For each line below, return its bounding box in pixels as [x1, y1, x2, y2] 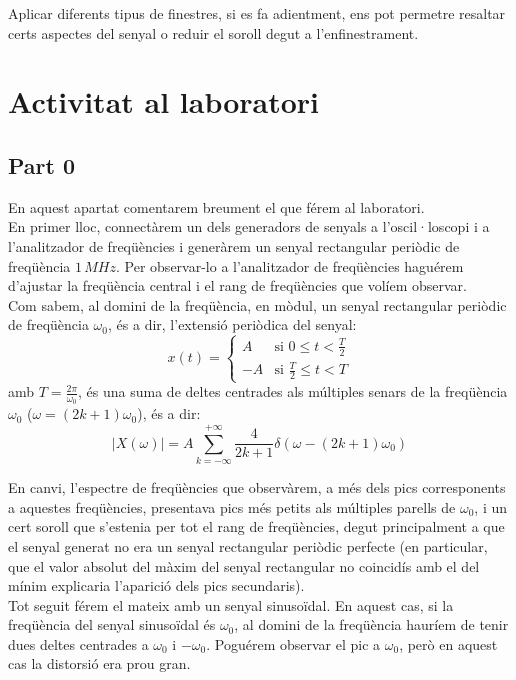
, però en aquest [399, 633, 498, 654]
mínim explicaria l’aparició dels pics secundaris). [8, 575, 305, 596]
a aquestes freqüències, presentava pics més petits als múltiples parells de [8, 496, 456, 517]
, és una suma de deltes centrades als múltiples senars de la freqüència [78, 381, 508, 402]
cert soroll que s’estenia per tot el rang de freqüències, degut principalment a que [8, 516, 505, 537]
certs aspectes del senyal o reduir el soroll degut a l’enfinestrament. [8, 22, 419, 43]
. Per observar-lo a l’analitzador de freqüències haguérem [116, 255, 464, 276]
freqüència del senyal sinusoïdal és [8, 614, 216, 635]
